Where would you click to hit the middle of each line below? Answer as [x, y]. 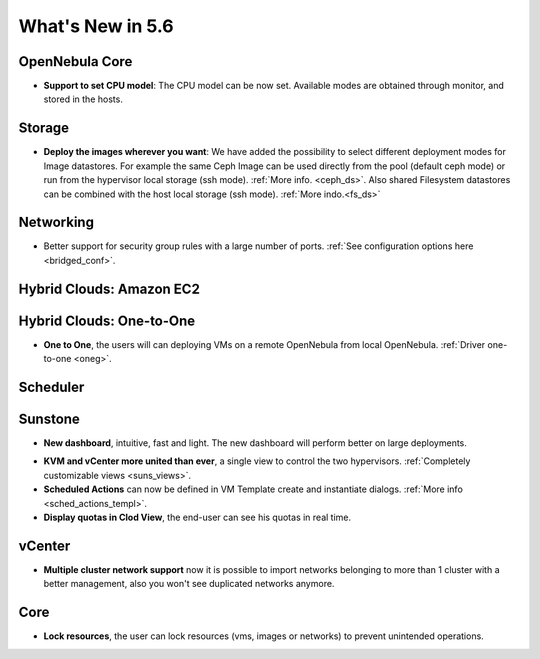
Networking [56, 222]
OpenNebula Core [75, 61]
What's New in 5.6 [96, 26]
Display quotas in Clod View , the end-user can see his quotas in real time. [197, 517]
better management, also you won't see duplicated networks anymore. [189, 584]
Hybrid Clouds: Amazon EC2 [109, 288]
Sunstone [49, 418]
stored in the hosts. [83, 99]
